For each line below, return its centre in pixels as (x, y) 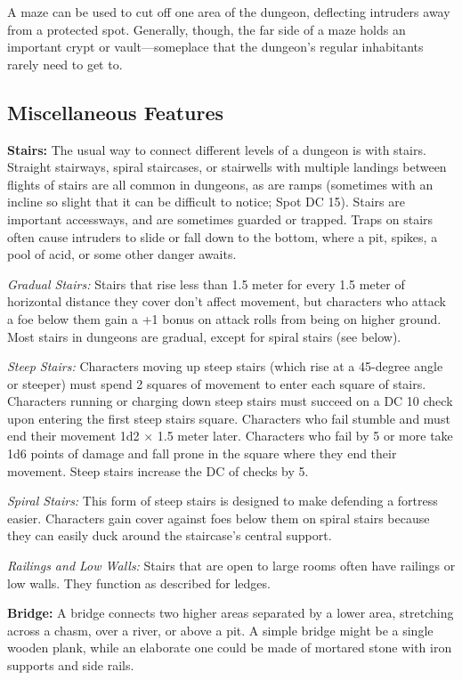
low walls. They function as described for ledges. (139, 583)
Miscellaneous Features (116, 112)
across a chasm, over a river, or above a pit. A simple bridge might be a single (220, 630)
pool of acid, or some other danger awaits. (122, 254)
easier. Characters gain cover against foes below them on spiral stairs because (219, 518)
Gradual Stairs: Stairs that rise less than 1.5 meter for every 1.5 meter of (206, 283)
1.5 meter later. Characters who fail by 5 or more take (305, 436)
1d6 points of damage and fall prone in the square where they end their (202, 453)
